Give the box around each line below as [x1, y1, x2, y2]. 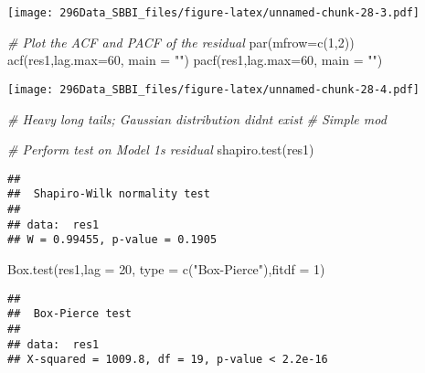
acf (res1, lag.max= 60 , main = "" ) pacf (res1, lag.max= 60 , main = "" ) [7, 50, 383, 69]
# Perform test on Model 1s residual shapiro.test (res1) [7, 140, 314, 159]
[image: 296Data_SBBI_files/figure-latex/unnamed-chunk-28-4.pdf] [7, 82, 420, 96]
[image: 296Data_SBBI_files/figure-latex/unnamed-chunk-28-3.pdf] [7, 6, 420, 19]
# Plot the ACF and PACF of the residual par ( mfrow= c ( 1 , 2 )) [7, 32, 355, 51]
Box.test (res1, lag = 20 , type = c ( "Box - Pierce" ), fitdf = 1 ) [7, 259, 325, 278]
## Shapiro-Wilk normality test [7, 187, 210, 201]
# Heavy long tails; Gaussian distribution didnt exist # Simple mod [7, 109, 387, 128]
